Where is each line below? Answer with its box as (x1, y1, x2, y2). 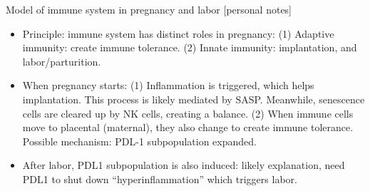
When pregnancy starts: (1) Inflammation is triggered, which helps (22, 78, 314, 93)
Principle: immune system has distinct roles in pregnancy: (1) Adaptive (22, 26, 334, 41)
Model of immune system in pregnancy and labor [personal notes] (6, 2, 292, 16)
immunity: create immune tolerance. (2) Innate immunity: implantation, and (22, 40, 357, 55)
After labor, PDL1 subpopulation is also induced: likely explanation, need (22, 158, 345, 172)
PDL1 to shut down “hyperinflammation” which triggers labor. (22, 171, 297, 186)
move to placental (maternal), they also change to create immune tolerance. (22, 120, 354, 135)
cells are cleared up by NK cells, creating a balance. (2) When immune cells (22, 105, 354, 120)
